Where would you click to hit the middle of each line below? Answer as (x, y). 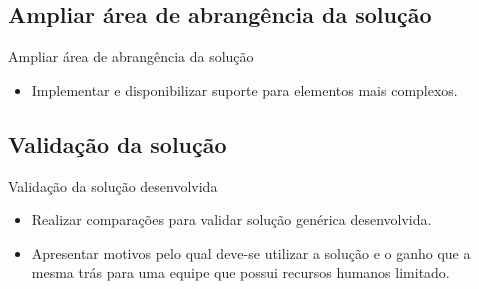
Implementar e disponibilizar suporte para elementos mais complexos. (244, 89)
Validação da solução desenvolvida (113, 185)
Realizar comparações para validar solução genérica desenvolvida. (231, 219)
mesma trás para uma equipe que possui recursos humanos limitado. (240, 272)
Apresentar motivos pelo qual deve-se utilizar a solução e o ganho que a (251, 252)
